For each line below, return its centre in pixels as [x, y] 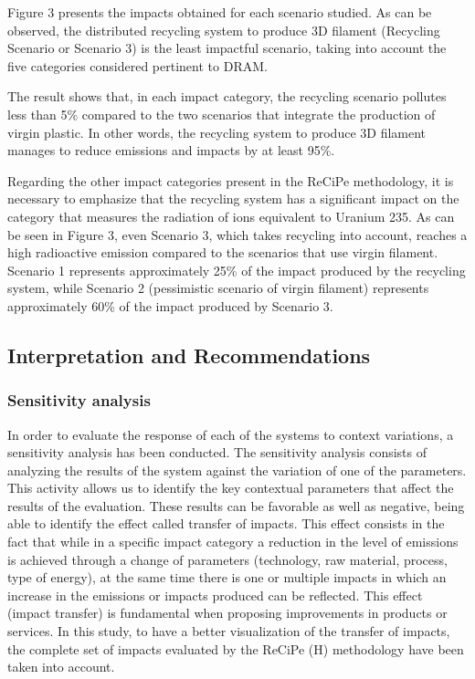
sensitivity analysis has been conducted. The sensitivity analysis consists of [217, 452]
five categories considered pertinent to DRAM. [137, 65]
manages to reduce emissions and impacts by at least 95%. [171, 150]
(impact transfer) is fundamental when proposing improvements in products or [227, 613]
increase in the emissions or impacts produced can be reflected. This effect [215, 595]
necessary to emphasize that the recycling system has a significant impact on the [233, 198]
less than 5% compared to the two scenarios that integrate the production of [222, 114]
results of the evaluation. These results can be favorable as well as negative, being [236, 505]
